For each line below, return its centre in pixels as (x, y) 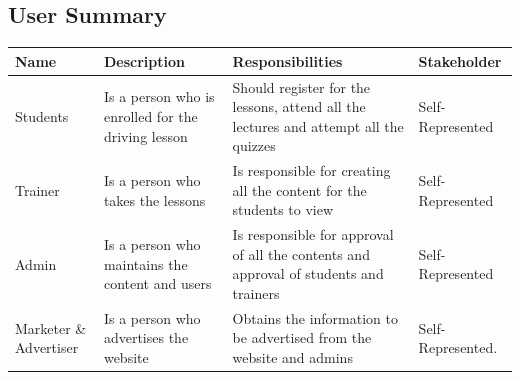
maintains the (145, 263)
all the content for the (299, 189)
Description (144, 60)
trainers (256, 292)
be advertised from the (302, 337)
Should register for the (301, 86)
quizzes (254, 145)
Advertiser (47, 347)
